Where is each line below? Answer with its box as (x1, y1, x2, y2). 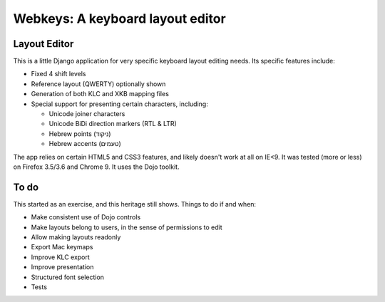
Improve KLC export (31, 253, 91, 261)
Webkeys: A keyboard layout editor (13, 11, 226, 26)
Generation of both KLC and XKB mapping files (31, 90, 169, 98)
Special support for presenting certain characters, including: (31, 100, 208, 108)
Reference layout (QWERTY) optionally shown (31, 79, 166, 88)
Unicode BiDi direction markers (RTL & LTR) (48, 120, 178, 128)
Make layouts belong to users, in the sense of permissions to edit (31, 223, 222, 231)
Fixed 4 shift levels (31, 70, 86, 78)
